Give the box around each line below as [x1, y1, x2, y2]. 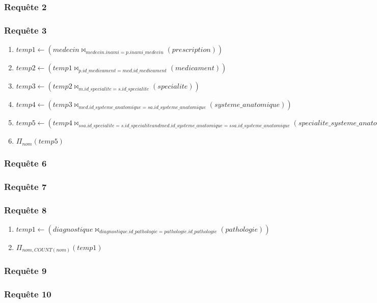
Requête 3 [4, 23, 47, 36]
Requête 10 [4, 288, 51, 300]
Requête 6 [4, 156, 47, 169]
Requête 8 [4, 203, 47, 216]
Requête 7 [4, 180, 47, 192]
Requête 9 [4, 264, 47, 277]
